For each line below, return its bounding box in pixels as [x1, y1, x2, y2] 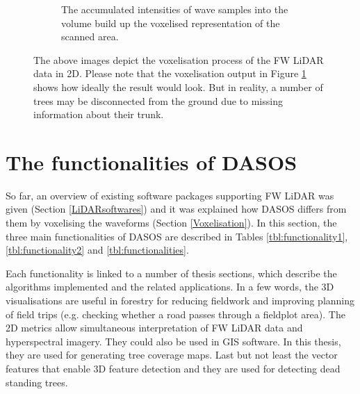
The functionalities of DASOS [6, 147, 297, 176]
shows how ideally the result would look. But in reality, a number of [33, 79, 323, 94]
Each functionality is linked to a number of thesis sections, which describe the [6, 265, 337, 280]
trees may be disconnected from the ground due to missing [33, 93, 283, 108]
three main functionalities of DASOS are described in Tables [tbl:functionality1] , [6, 229, 348, 243]
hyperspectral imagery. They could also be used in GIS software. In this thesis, [6, 334, 341, 348]
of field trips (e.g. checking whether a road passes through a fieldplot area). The [6, 306, 345, 321]
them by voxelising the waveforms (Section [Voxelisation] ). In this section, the [6, 215, 337, 230]
